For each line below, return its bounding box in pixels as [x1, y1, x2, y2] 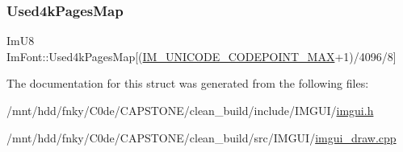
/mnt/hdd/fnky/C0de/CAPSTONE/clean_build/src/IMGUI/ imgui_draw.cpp [6, 129, 397, 146]
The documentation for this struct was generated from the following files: [6, 75, 369, 92]
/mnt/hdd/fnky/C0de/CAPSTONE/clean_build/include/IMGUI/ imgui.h [6, 102, 374, 118]
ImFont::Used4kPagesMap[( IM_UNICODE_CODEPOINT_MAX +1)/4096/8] [6, 47, 397, 64]
